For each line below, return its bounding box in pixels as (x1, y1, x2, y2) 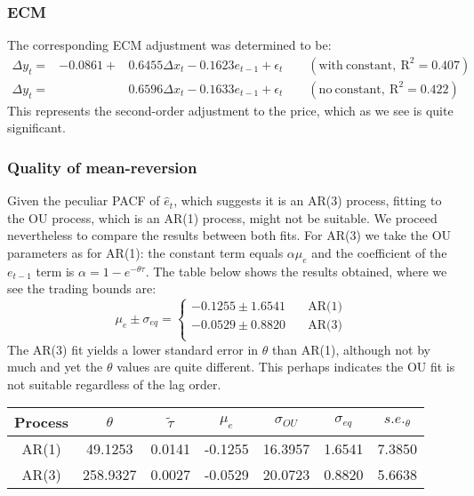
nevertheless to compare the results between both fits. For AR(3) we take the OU (7, 226, 452, 244)
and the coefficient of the (311, 244, 447, 262)
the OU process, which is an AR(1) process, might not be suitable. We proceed (7, 208, 438, 227)
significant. (7, 118, 66, 137)
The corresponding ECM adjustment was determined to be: (7, 36, 332, 54)
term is (36, 261, 75, 280)
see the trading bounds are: (7, 279, 157, 298)
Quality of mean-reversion (7, 156, 197, 178)
